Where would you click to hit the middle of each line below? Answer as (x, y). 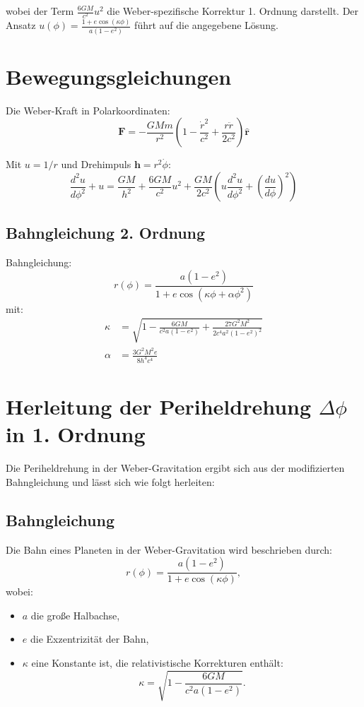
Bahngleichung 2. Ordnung (106, 233)
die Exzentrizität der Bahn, (89, 639)
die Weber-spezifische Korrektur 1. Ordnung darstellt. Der (233, 11)
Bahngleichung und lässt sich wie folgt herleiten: (110, 481)
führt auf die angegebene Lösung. (206, 25)
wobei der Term (40, 11)
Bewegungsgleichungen (119, 76)
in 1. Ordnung (76, 434)
